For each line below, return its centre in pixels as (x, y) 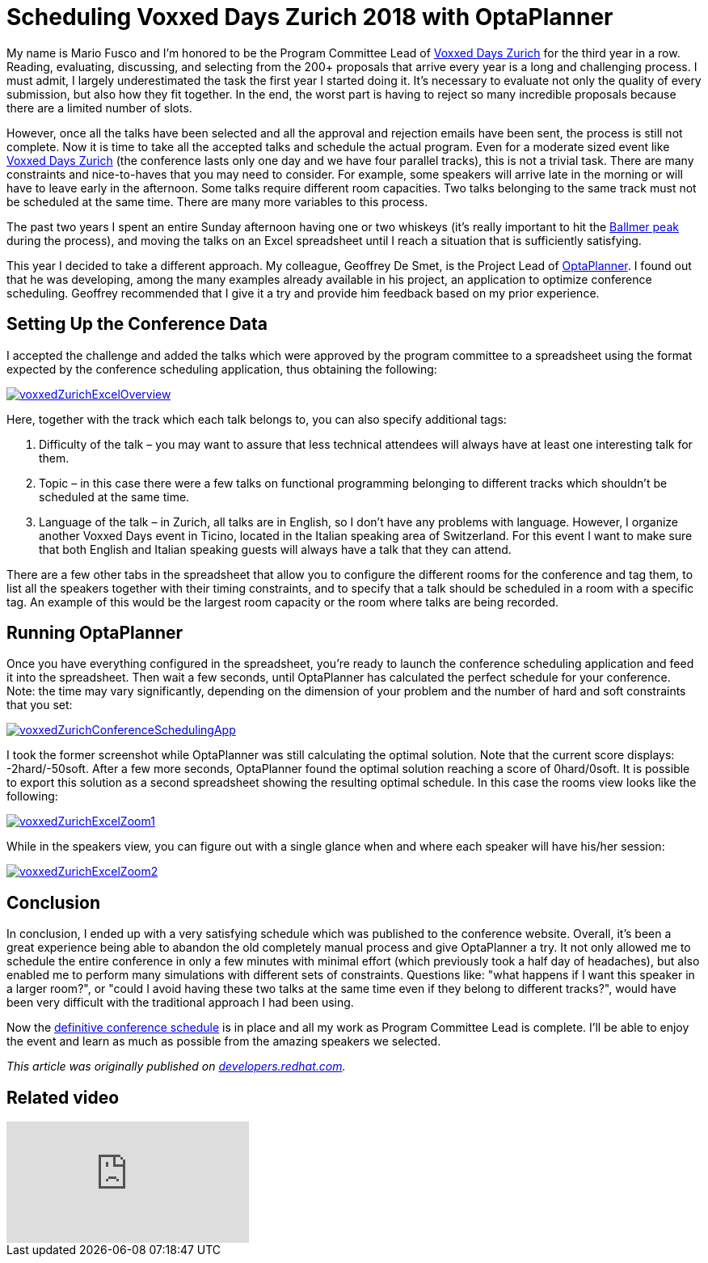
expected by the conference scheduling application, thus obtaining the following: (222, 369)
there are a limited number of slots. (99, 108)
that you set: (40, 705)
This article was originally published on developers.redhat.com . (176, 1067)
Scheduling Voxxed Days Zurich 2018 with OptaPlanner (310, 17)
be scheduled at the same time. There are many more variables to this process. (217, 201)
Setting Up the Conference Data (137, 324)
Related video (63, 1097)
